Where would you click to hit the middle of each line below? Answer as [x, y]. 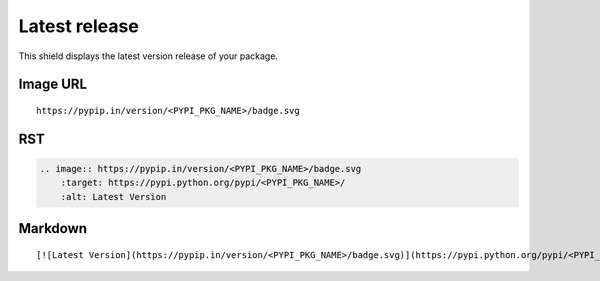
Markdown [53, 228]
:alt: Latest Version [113, 196]
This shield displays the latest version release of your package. [148, 56]
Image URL [53, 84]
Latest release [78, 26]
